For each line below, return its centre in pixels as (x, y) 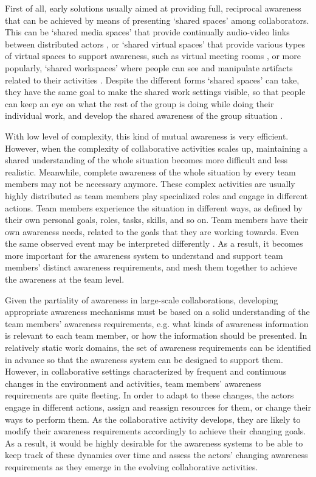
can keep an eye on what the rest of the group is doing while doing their (139, 103)
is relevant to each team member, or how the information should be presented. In (156, 335)
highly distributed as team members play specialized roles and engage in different (156, 195)
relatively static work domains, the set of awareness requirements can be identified (158, 348)
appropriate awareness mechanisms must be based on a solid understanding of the (157, 312)
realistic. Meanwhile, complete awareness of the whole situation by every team (150, 171)
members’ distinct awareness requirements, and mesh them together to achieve (151, 267)
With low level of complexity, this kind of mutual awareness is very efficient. (147, 136)
